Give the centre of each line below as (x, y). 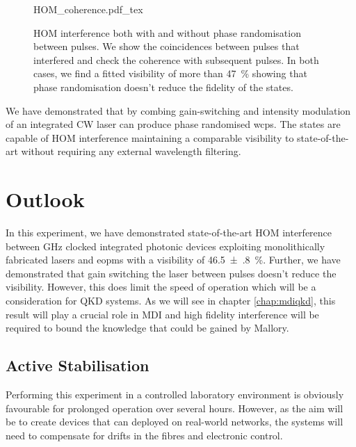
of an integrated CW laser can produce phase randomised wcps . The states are (173, 124)
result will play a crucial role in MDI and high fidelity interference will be (162, 314)
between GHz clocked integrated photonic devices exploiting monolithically (165, 246)
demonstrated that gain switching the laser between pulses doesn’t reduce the (171, 273)
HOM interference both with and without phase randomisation (167, 32)
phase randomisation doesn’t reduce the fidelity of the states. (163, 87)
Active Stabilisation (78, 365)
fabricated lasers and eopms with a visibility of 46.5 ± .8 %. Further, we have (173, 260)
